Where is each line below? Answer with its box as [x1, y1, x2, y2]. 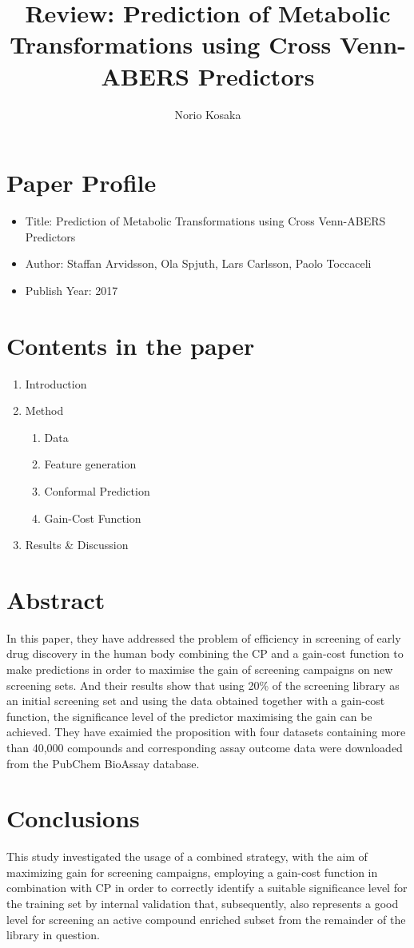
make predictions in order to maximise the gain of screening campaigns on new [6, 661, 393, 677]
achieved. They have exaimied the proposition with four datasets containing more [6, 723, 406, 740]
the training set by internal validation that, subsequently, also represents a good [6, 895, 399, 912]
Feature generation [44, 456, 137, 472]
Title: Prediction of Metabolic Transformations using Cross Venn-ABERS [25, 213, 386, 229]
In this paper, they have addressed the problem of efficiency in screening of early [6, 629, 401, 646]
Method [25, 402, 64, 419]
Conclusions [6, 802, 140, 834]
